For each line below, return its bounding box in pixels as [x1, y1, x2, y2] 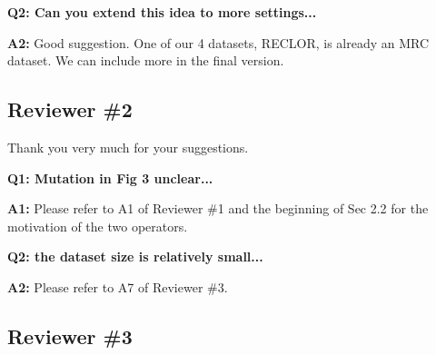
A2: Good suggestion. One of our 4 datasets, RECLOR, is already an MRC [7, 33, 430, 52]
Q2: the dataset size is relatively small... [7, 247, 263, 266]
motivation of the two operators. [7, 216, 188, 235]
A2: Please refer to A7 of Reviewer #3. [7, 277, 228, 296]
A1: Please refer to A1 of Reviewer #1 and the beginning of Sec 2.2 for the [7, 199, 429, 218]
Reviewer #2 [7, 95, 133, 123]
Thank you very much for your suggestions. [7, 137, 249, 156]
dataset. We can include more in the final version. [7, 51, 284, 70]
